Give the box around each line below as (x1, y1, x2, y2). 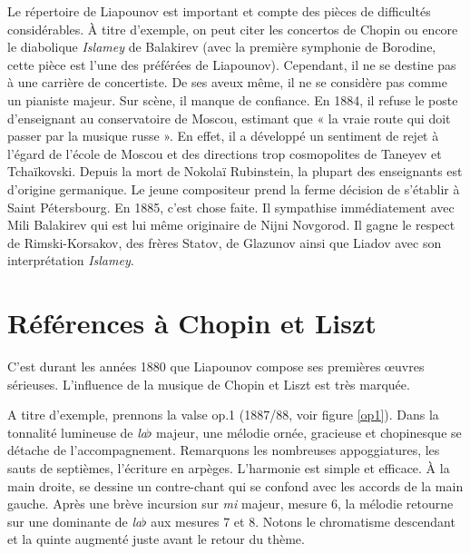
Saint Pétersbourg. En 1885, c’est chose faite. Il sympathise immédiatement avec (7, 197, 455, 216)
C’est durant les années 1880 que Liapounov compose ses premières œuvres (7, 357, 425, 376)
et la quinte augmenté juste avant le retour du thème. (7, 529, 305, 549)
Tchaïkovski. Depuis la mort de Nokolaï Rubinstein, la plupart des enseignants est (7, 162, 463, 181)
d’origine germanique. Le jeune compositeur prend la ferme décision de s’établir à (7, 179, 460, 198)
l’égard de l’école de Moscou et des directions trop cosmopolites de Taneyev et (7, 143, 442, 163)
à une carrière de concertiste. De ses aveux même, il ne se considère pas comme (7, 73, 447, 92)
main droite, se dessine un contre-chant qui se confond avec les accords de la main (7, 476, 464, 495)
